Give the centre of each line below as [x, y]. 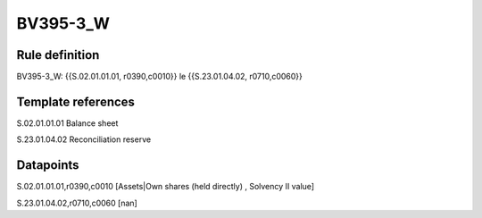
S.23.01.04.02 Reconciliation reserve [84, 139]
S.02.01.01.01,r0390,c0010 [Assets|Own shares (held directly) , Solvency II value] [166, 187]
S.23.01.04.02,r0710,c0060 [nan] [77, 203]
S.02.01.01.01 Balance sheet [67, 123]
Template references [76, 101]
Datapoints [48, 165]
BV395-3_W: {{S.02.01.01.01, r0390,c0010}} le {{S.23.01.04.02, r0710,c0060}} [160, 77]
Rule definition [58, 55]
